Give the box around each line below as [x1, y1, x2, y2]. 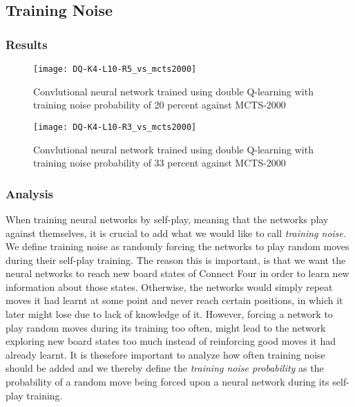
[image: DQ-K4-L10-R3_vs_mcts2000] [33, 122, 197, 132]
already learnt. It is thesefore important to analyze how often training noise [6, 347, 325, 361]
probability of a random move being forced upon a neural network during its [6, 375, 329, 389]
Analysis [6, 184, 54, 202]
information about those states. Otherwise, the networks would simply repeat [6, 279, 333, 294]
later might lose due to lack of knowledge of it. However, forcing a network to [6, 307, 333, 321]
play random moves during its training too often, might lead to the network [6, 320, 326, 334]
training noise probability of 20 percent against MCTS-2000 [33, 97, 286, 112]
